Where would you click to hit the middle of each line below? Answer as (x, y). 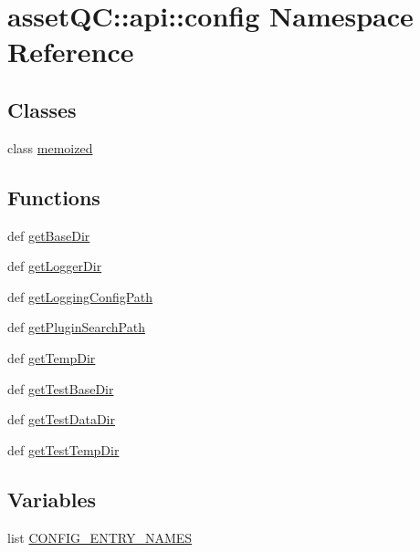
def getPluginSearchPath (76, 327)
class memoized (50, 147)
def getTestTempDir (63, 449)
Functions (54, 197)
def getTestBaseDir (61, 388)
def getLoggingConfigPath (80, 296)
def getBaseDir (49, 235)
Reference (71, 52)
